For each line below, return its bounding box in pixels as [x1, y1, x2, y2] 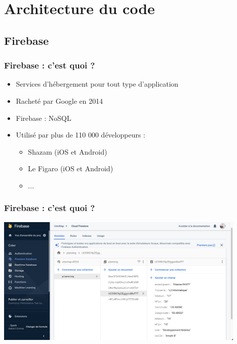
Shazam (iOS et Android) [28, 146, 107, 157]
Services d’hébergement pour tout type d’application [16, 79, 179, 89]
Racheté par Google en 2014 [16, 95, 103, 106]
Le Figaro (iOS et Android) [28, 163, 113, 174]
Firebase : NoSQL [16, 112, 72, 123]
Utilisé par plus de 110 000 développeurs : [16, 129, 145, 140]
